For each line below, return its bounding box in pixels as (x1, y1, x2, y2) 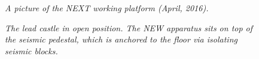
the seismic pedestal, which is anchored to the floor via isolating (5, 33, 237, 45)
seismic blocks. (5, 44, 58, 57)
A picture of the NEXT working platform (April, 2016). (5, 2, 209, 14)
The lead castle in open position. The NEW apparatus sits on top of (5, 21, 253, 34)
